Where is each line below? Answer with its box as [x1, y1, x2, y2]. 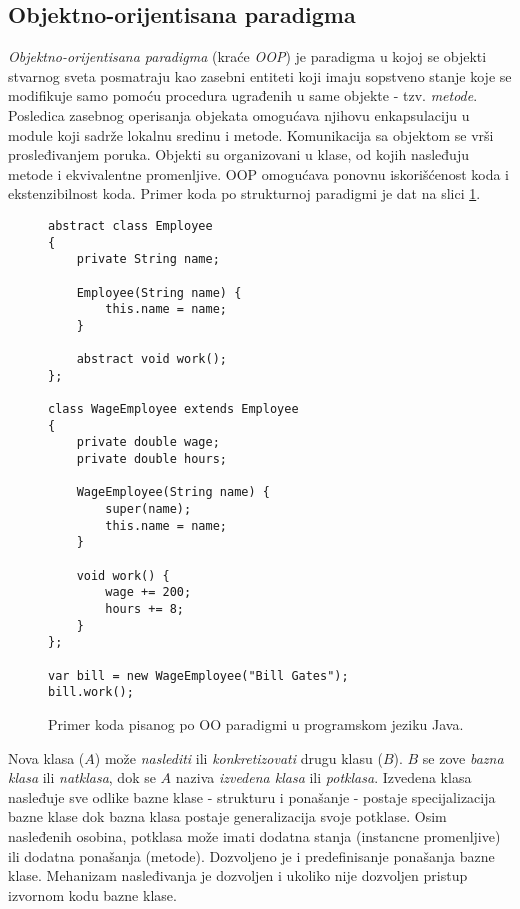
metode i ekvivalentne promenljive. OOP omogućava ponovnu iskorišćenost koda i [8, 163, 510, 184]
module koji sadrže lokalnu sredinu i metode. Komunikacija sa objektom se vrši [8, 124, 494, 145]
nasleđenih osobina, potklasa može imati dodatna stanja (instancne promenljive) [8, 825, 501, 846]
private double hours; [76, 452, 227, 467]
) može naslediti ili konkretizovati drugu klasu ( [94, 747, 383, 768]
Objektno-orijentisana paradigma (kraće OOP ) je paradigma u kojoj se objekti [8, 46, 487, 67]
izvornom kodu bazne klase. [8, 884, 177, 905]
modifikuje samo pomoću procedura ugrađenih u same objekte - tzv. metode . [8, 85, 478, 106]
